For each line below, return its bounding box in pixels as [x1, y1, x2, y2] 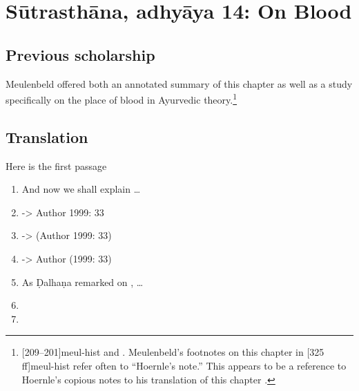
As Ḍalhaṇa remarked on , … [21, 274, 144, 289]
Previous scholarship [6, 44, 155, 65]
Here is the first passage [6, 158, 107, 173]
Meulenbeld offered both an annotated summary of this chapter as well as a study [6, 76, 353, 90]
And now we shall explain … [21, 182, 141, 196]
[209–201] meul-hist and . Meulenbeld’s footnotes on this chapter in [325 [21, 345, 324, 359]
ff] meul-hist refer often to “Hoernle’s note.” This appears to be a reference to [21, 358, 347, 372]
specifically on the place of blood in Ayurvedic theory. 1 [6, 90, 237, 106]
